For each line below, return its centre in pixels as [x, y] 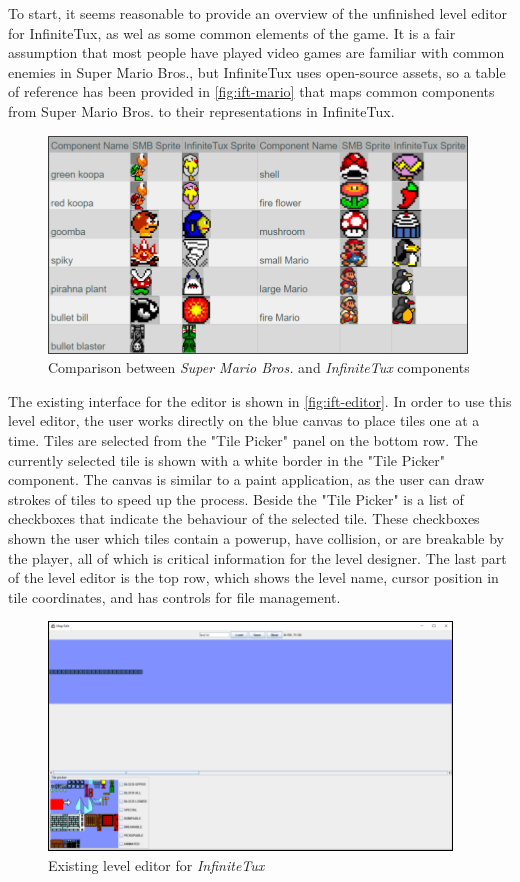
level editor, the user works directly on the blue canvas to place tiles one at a [244, 420]
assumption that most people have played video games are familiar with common [256, 52]
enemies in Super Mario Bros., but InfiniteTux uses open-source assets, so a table [257, 71]
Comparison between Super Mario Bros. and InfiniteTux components [259, 367]
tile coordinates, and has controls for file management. [174, 596]
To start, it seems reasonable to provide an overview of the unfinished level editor [258, 13]
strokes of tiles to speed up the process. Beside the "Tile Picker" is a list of [236, 498]
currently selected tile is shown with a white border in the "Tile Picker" [226, 459]
